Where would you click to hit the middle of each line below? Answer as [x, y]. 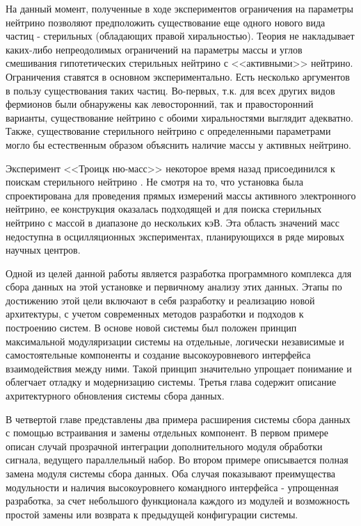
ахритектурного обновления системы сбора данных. [115, 396]
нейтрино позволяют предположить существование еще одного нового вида [166, 22]
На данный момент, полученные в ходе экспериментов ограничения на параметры [179, 8]
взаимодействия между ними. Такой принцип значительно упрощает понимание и [179, 368]
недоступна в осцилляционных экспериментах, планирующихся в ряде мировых [175, 236]
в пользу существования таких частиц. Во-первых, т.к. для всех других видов [170, 90]
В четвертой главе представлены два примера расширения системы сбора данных [178, 419]
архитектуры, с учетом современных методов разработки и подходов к [155, 314]
